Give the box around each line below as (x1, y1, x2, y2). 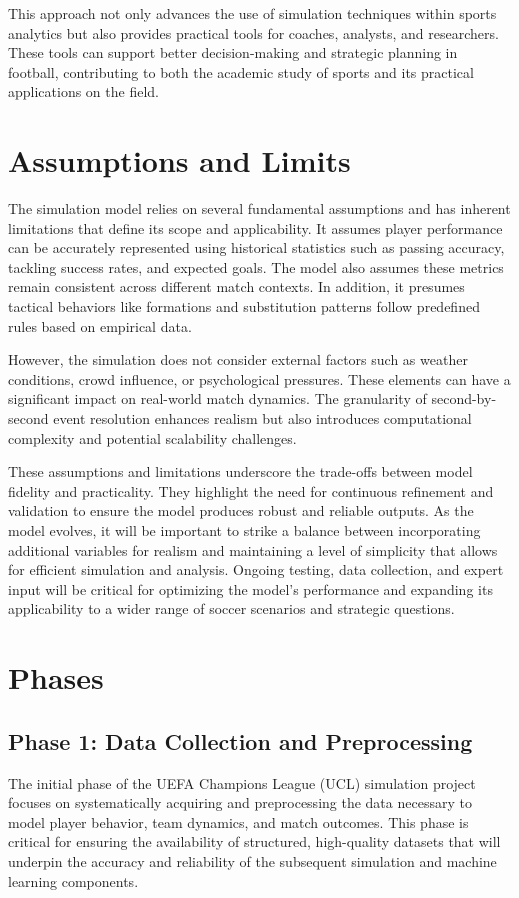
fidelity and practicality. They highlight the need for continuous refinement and (8, 480, 494, 501)
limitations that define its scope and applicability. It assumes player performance (8, 217, 503, 238)
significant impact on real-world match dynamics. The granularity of (8, 388, 427, 409)
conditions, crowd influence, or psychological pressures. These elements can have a (8, 368, 511, 389)
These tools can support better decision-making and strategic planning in (8, 42, 458, 63)
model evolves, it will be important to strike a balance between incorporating (8, 520, 481, 540)
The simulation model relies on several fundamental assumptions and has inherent (8, 198, 511, 219)
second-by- (431, 388, 497, 409)
